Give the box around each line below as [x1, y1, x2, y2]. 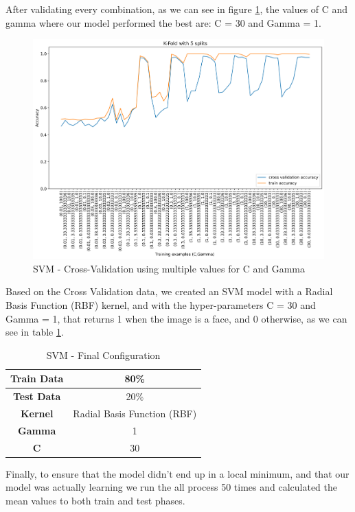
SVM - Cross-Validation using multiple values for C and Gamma [33, 261, 305, 275]
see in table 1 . [5, 325, 64, 339]
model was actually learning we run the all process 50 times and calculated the [5, 480, 337, 494]
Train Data [10, 371, 64, 386]
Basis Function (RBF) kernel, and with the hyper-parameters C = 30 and [5, 297, 316, 312]
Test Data [12, 389, 61, 404]
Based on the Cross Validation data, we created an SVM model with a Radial [5, 284, 333, 299]
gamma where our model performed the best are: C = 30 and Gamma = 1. [5, 15, 321, 30]
